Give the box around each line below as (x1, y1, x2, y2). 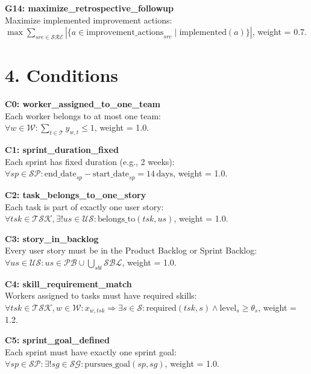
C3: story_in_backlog (5, 232, 99, 245)
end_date (44, 170, 77, 179)
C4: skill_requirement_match (5, 277, 132, 290)
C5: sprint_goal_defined (5, 334, 110, 346)
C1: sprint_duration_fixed (5, 143, 119, 156)
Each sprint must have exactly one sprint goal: (5, 345, 177, 358)
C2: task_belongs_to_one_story (5, 189, 146, 201)
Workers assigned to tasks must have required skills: (5, 289, 197, 302)
